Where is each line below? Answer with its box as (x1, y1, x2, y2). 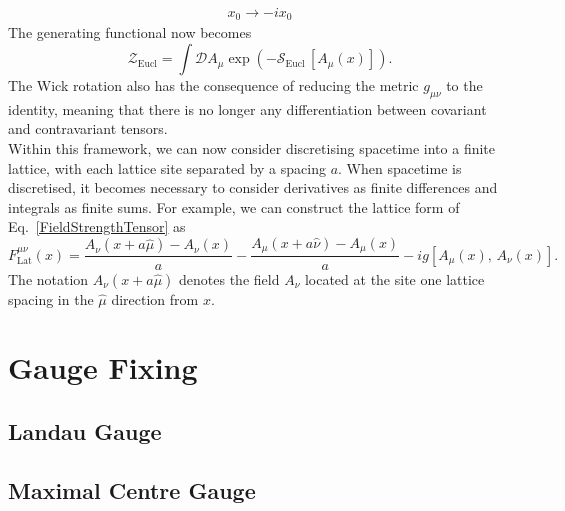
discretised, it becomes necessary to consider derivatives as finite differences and (8, 177, 498, 198)
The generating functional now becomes (8, 22, 252, 43)
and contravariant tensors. (8, 118, 168, 139)
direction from (111, 288, 199, 309)
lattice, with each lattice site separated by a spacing (8, 157, 326, 178)
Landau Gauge (8, 415, 162, 446)
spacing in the (8, 288, 94, 309)
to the (446, 75, 483, 96)
